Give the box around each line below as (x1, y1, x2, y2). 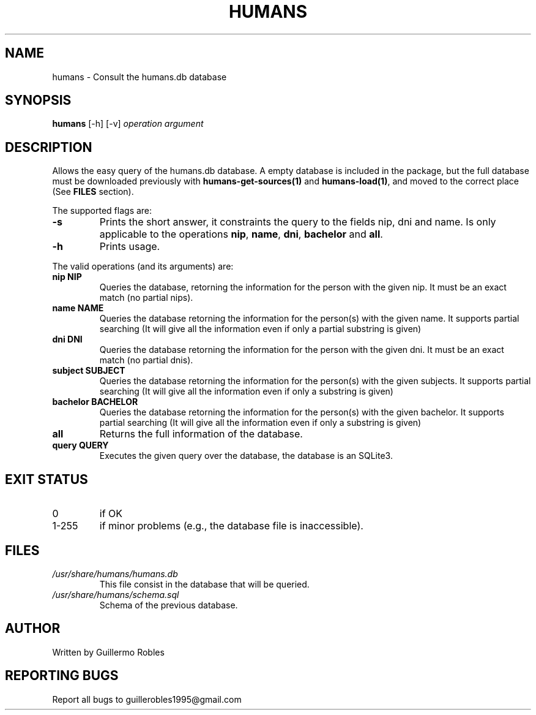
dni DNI (52, 334, 83, 345)
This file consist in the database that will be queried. (99, 578, 310, 589)
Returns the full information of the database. (99, 428, 303, 441)
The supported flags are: (52, 205, 152, 216)
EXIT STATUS (5, 471, 88, 487)
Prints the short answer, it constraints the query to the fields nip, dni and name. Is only (99, 216, 496, 229)
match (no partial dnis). (99, 355, 193, 366)
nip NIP (52, 271, 82, 282)
